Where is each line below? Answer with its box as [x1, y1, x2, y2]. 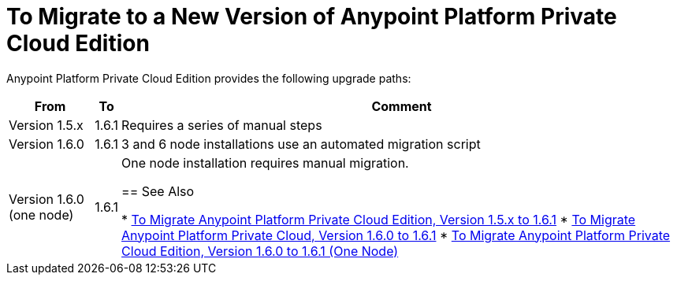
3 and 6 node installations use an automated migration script [121, 135, 481, 152]
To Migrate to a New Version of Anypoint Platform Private [6, 3, 617, 30]
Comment [371, 98, 432, 114]
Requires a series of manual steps [121, 116, 322, 133]
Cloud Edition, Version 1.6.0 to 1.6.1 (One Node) [121, 242, 399, 259]
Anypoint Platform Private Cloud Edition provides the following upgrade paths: [6, 71, 411, 85]
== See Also [121, 183, 195, 199]
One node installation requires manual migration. [121, 154, 409, 171]
